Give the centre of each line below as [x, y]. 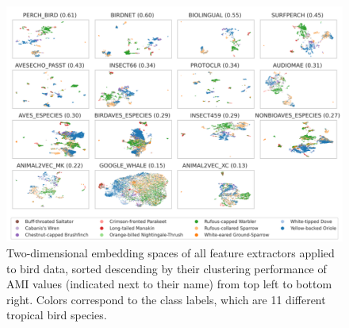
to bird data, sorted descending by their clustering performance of [167, 268]
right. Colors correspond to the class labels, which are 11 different [166, 299]
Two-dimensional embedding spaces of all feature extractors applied [171, 253]
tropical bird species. [57, 315]
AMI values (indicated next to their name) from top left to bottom [169, 284]
